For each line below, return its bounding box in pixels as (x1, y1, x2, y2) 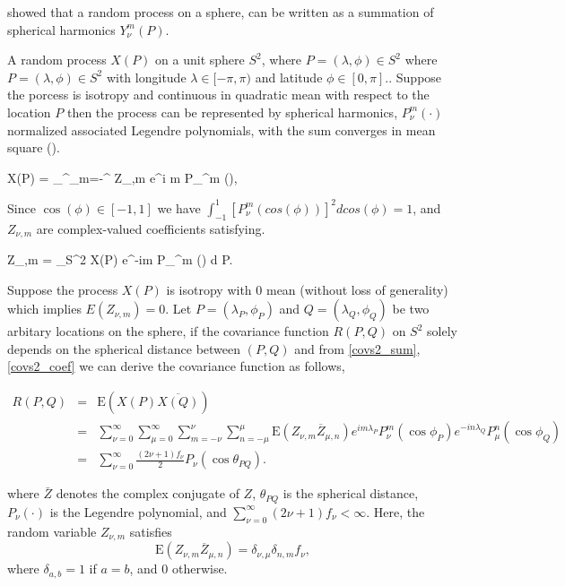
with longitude (106, 67, 187, 86)
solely (427, 322, 457, 340)
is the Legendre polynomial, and (49, 502, 227, 521)
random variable (7, 521, 97, 540)
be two (392, 299, 430, 318)
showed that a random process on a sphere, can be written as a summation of (7, 3, 434, 21)
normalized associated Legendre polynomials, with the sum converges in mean (7, 120, 436, 139)
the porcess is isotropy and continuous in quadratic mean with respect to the (7, 85, 430, 104)
